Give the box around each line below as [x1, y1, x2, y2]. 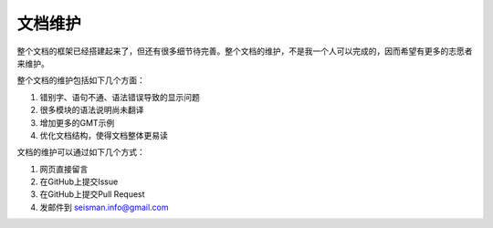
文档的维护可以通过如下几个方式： [16, 147, 145, 158]
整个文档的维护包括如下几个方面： [16, 75, 145, 86]
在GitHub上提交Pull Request [39, 189, 145, 200]
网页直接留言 [39, 163, 89, 174]
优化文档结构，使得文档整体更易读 [39, 130, 168, 140]
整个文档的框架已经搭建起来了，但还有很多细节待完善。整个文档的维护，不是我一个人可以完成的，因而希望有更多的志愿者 [16, 46, 473, 57]
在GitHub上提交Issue [39, 176, 119, 187]
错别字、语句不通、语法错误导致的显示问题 [39, 91, 200, 102]
